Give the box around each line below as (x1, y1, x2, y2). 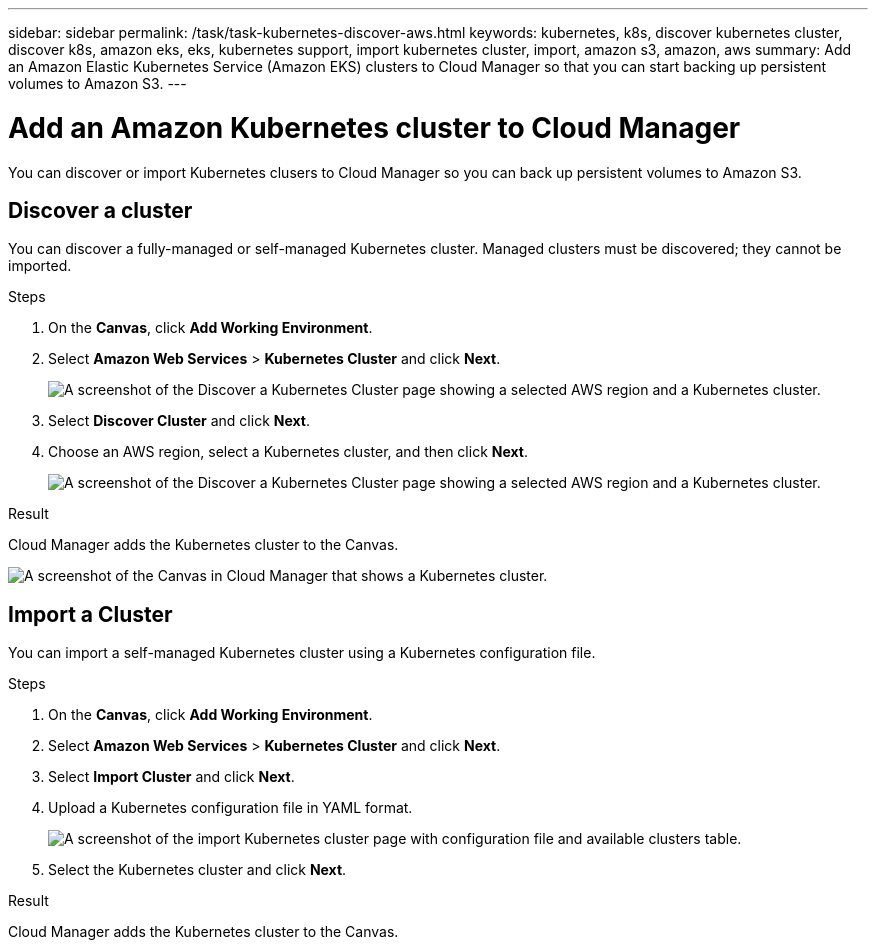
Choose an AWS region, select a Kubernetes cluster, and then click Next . (48, 443, 529, 461)
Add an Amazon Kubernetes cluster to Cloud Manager (8, 110, 741, 145)
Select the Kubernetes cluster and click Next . (48, 861, 347, 879)
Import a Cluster (8, 601, 173, 627)
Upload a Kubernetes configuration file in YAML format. (48, 799, 413, 817)
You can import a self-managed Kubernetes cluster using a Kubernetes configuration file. (8, 644, 596, 662)
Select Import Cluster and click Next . (48, 768, 295, 786)
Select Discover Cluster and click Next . (48, 412, 310, 430)
